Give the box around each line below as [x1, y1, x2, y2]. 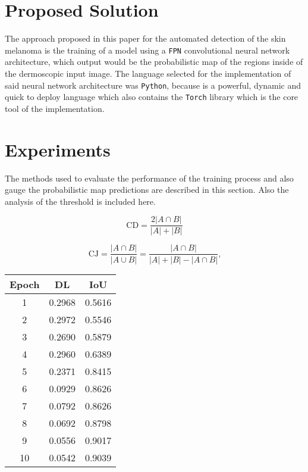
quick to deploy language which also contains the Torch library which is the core [5, 90, 298, 103]
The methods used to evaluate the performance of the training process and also [5, 171, 294, 184]
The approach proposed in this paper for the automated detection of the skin [5, 32, 286, 45]
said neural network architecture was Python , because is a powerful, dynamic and [5, 79, 301, 91]
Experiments [5, 137, 111, 161]
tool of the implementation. [5, 102, 105, 114]
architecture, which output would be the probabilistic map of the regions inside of [5, 55, 303, 68]
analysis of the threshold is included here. [5, 195, 156, 207]
